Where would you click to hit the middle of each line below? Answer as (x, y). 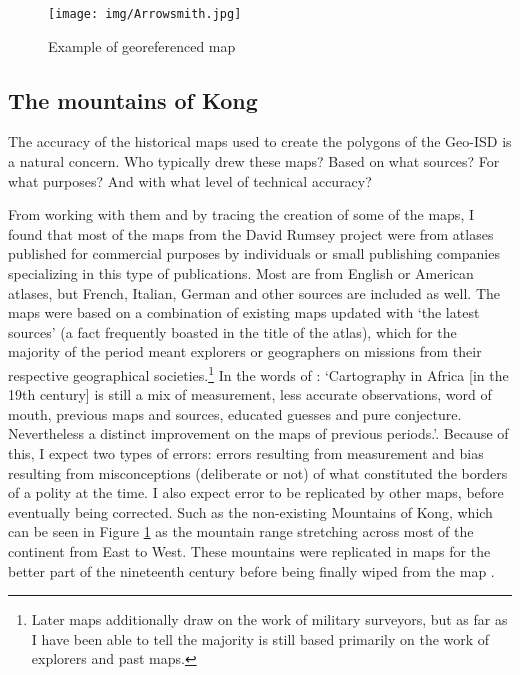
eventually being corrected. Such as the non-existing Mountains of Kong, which (250, 511)
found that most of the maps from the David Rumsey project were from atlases (251, 233)
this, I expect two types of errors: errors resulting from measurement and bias (246, 453)
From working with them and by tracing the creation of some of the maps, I (241, 214)
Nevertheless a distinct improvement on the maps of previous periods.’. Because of (258, 433)
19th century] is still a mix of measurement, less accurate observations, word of (250, 394)
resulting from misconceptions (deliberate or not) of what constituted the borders (258, 472)
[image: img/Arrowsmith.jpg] (145, 14)
